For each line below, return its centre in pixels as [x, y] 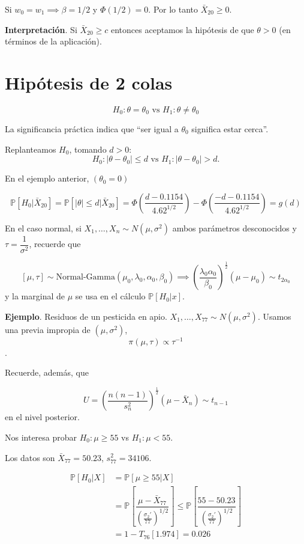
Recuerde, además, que [47, 372]
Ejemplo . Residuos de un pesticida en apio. [86, 316]
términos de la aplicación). [53, 41]
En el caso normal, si [43, 228]
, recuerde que [55, 244]
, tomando [88, 149]
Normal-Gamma [85, 277]
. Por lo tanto [173, 9]
